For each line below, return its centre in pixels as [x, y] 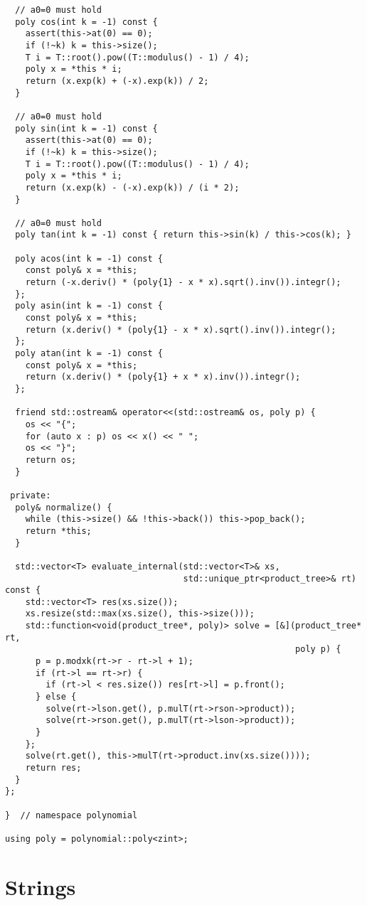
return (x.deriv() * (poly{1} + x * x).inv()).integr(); [163, 377]
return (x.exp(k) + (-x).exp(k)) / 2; [117, 81]
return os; [51, 460]
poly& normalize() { [64, 507]
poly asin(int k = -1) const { [89, 306]
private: [31, 495]
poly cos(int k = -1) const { [86, 22]
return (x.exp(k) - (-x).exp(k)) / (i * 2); [132, 187]
